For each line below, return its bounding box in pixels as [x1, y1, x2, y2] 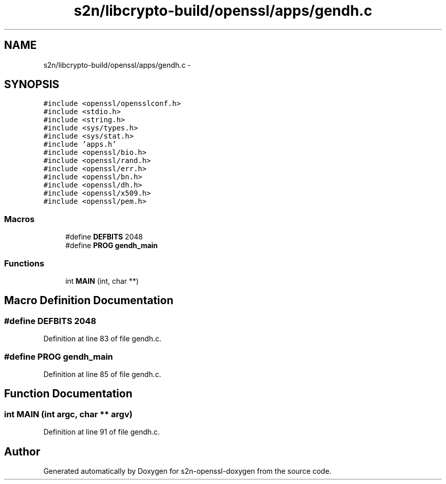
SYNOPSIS [4, 78, 60, 91]
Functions [4, 258, 44, 268]
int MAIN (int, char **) [65, 276, 139, 285]
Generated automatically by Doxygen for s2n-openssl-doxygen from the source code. [43, 466, 331, 475]
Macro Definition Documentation [4, 294, 174, 307]
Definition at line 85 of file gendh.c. [43, 369, 161, 379]
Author [4, 445, 40, 458]
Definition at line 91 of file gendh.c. [43, 427, 160, 437]
